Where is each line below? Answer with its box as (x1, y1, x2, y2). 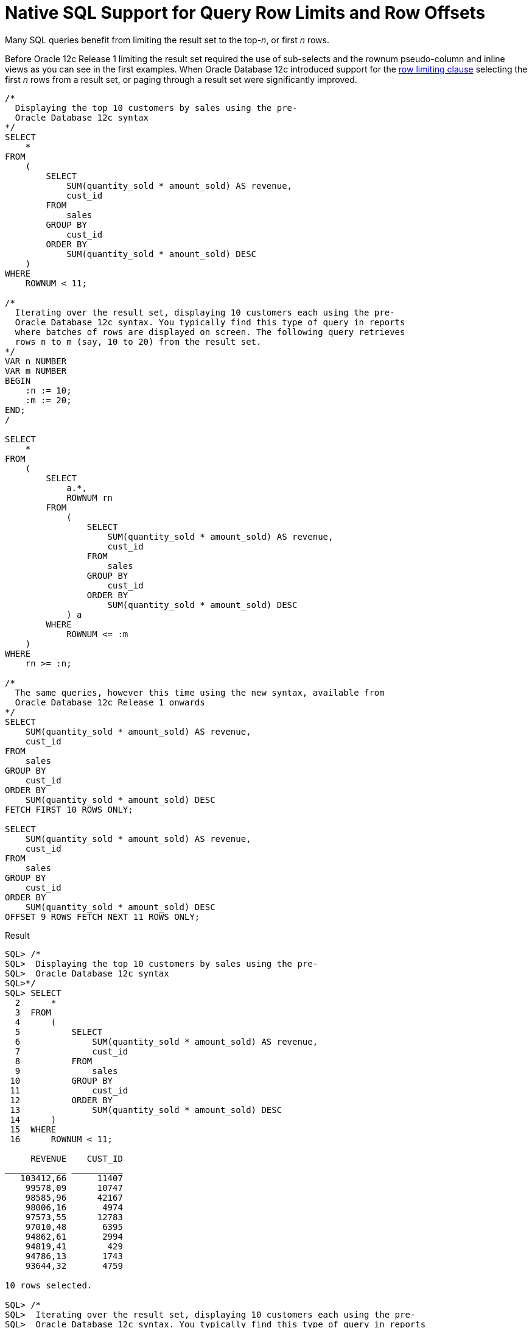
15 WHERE (10, 1124, 57, 1134)
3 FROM (15, 1007, 51, 1017)
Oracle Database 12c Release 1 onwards (15, 697, 205, 707)
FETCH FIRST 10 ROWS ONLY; (5, 804, 133, 814)
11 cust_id (10, 1085, 128, 1095)
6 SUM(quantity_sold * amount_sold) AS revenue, (15, 1036, 318, 1047)
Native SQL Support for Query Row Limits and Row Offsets (5, 2, 486, 23)
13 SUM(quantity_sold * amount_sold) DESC (10, 1104, 282, 1115)
